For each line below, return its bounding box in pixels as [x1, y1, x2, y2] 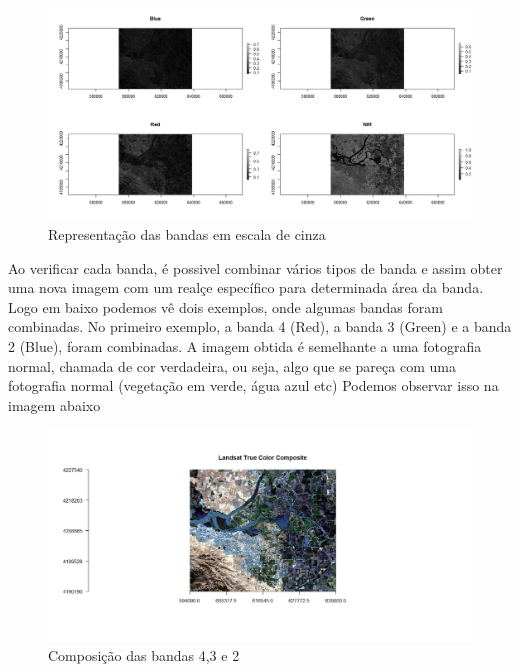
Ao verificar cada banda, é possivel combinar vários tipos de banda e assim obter [8, 257, 503, 278]
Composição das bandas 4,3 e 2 [48, 645, 240, 666]
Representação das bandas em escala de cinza [48, 224, 326, 244]
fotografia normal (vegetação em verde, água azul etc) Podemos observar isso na [8, 375, 499, 396]
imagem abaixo [8, 394, 101, 415]
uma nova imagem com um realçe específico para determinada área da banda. [8, 277, 484, 298]
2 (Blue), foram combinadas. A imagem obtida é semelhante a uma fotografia [8, 335, 482, 356]
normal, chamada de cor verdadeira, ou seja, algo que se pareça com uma [8, 355, 456, 376]
